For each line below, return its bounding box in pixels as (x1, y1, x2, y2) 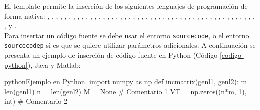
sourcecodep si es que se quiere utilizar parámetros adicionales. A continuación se (4, 40, 256, 50)
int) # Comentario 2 (4, 96, 68, 106)
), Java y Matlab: (27, 59, 81, 70)
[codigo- (219, 50, 244, 60)
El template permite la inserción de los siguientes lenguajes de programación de (4, 1, 248, 11)
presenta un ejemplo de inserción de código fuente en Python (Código (4, 50, 218, 60)
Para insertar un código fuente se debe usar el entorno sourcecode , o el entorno (4, 30, 249, 40)
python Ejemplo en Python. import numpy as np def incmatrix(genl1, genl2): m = (4, 76, 255, 87)
